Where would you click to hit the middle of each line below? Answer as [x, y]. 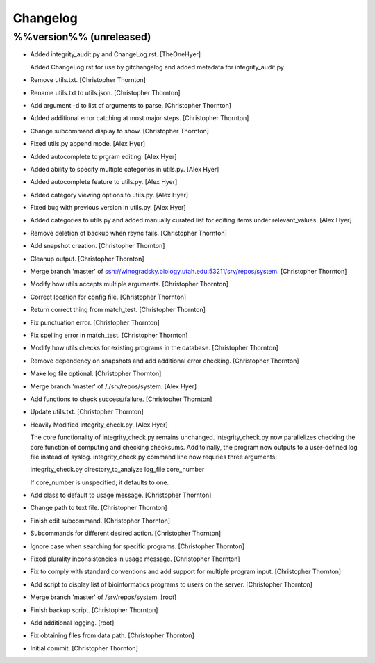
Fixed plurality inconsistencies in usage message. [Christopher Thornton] [135, 559]
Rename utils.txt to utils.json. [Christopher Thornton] [105, 92]
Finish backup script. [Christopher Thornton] [94, 610]
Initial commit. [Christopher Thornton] [84, 648]
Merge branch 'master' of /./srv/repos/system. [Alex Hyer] [114, 386]
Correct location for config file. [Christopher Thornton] [108, 297]
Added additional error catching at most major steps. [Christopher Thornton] [140, 118]
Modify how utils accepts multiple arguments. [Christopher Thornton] [130, 284]
